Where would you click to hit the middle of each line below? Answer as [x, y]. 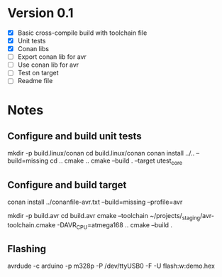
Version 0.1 [40, 13]
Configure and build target [67, 185]
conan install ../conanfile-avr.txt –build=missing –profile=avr [95, 202]
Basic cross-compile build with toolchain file [82, 33]
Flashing [27, 249]
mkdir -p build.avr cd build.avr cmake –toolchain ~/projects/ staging [104, 216]
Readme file [35, 81]
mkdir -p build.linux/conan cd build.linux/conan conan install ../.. [101, 153]
